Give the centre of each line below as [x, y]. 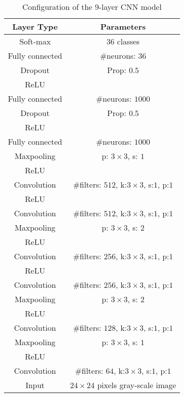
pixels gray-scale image [137, 385]
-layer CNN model [130, 7]
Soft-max [35, 41]
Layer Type [35, 26]
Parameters [123, 26]
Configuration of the [57, 7]
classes [128, 41]
